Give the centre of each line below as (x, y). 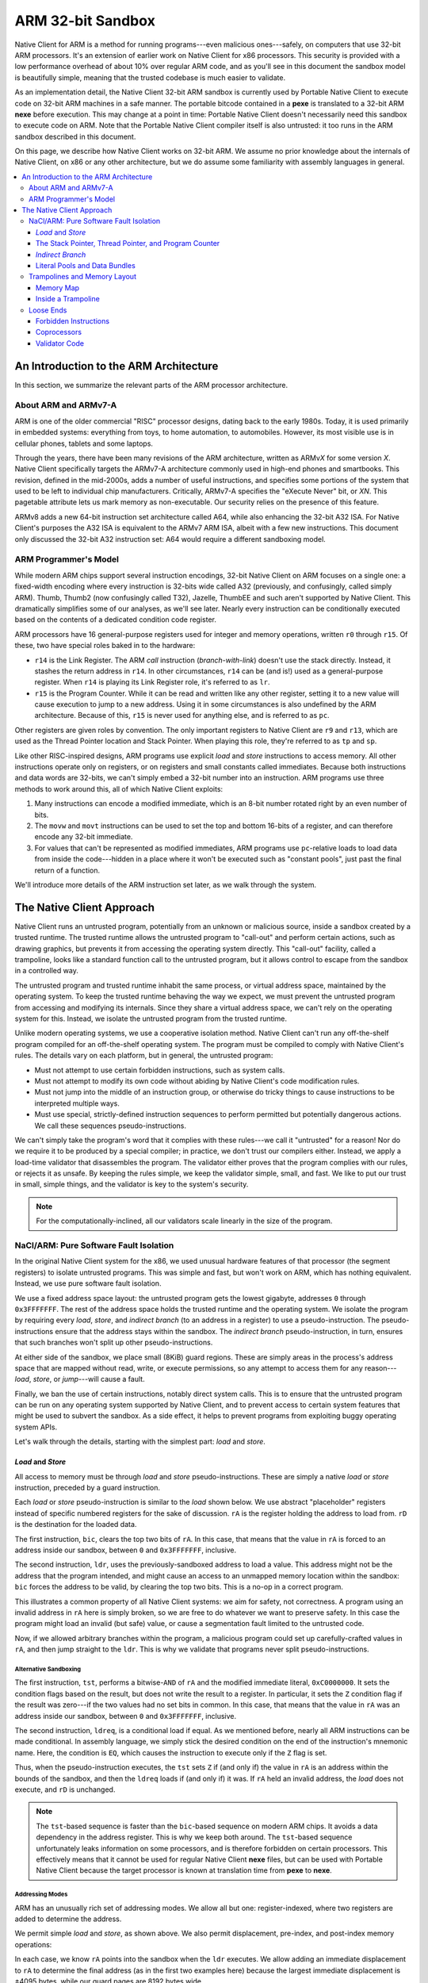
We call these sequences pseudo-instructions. (110, 1126)
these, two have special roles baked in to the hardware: (105, 646)
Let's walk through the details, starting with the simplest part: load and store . (140, 1442)
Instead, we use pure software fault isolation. (88, 1283)
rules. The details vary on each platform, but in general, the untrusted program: (144, 1056)
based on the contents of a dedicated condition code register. (116, 619)
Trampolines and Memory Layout (82, 277)
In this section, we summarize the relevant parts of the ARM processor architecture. (151, 385)
